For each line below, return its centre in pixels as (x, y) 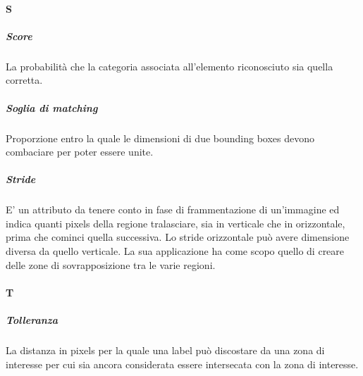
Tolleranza (32, 320)
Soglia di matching (52, 107)
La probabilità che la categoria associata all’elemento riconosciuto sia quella (170, 66)
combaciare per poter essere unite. (80, 152)
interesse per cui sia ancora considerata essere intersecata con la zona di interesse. (182, 364)
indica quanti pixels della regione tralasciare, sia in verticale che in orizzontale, (176, 223)
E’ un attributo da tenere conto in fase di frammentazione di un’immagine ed (173, 209)
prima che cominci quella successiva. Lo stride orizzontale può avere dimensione (178, 237)
